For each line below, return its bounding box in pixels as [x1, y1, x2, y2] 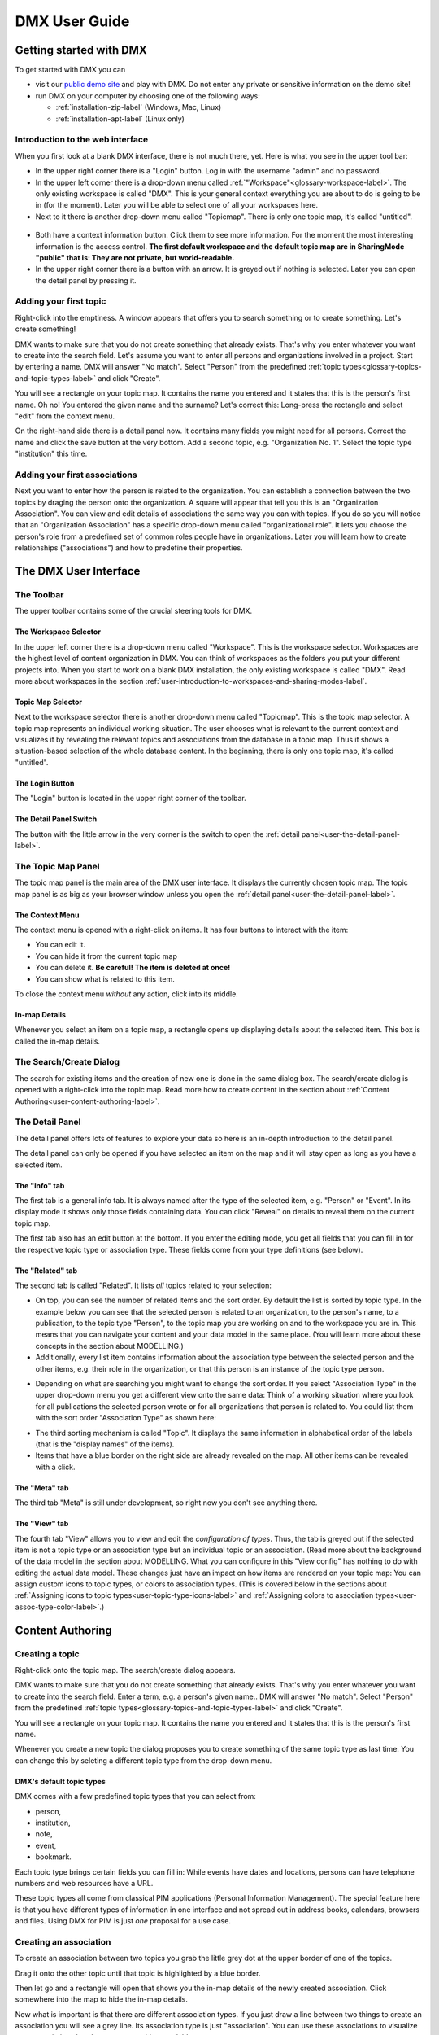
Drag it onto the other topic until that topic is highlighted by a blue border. [15, 1968, 261, 1978]
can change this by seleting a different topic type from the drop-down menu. [15, 1755, 272, 1766]
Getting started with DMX [15, 43, 147, 57]
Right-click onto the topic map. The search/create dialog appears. [15, 1665, 236, 1675]
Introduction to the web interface [15, 134, 149, 146]
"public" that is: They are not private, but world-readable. [35, 252, 235, 262]
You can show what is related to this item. [35, 974, 175, 984]
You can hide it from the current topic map [35, 951, 178, 961]
